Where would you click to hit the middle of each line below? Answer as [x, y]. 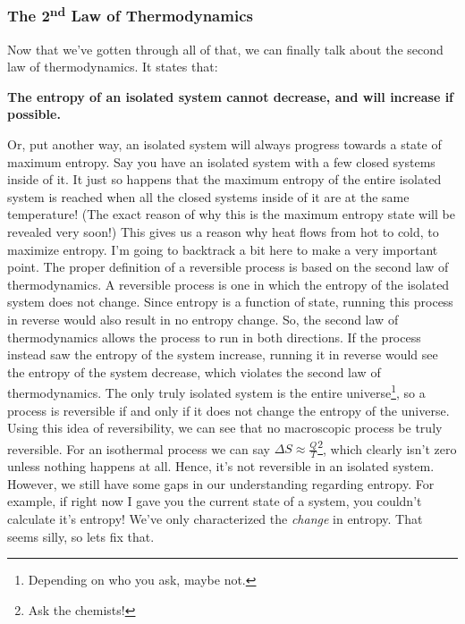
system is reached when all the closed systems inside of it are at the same [208, 196]
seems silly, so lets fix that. [81, 536]
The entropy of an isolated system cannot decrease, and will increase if [231, 96]
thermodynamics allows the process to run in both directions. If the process [214, 337]
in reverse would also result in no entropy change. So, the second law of [203, 319]
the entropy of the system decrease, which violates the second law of [194, 371]
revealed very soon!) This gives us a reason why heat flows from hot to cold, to [223, 232]
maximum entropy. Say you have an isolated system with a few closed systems [221, 161]
